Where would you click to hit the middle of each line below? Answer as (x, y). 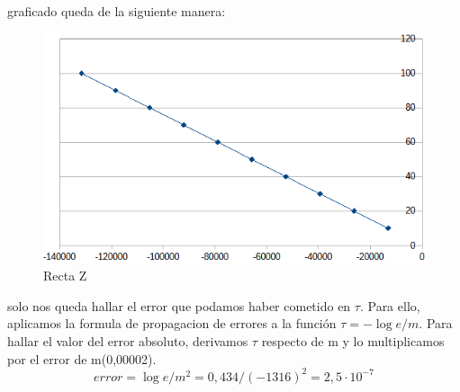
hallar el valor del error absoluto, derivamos (128, 341)
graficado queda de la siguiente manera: (117, 11)
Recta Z (65, 276)
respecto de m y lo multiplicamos (353, 341)
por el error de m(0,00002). (82, 358)
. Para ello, (390, 305)
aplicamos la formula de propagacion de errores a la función (172, 323)
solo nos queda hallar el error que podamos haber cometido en (179, 305)
